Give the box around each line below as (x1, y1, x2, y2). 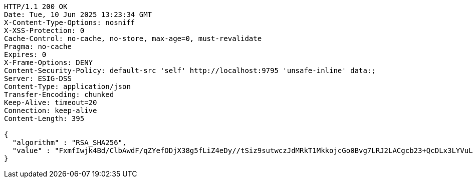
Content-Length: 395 (4, 114, 85, 122)
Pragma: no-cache (4, 42, 72, 50)
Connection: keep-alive (4, 106, 97, 114)
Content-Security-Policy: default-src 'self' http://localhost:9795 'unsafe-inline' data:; (4, 66, 376, 74)
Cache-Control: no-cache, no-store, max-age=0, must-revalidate (4, 34, 262, 42)
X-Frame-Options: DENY (4, 58, 93, 66)
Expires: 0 (4, 50, 47, 58)
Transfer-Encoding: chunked (4, 90, 114, 98)
